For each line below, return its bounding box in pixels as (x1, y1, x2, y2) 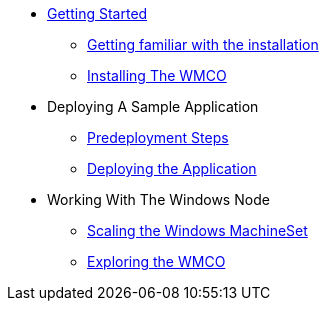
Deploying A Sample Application (47, 98, 259, 115)
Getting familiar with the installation (87, 36, 319, 53)
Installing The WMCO (87, 67, 227, 84)
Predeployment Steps (87, 129, 229, 146)
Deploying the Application (87, 160, 257, 177)
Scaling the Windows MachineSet (87, 222, 308, 239)
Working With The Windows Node (47, 191, 270, 208)
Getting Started (47, 5, 148, 22)
